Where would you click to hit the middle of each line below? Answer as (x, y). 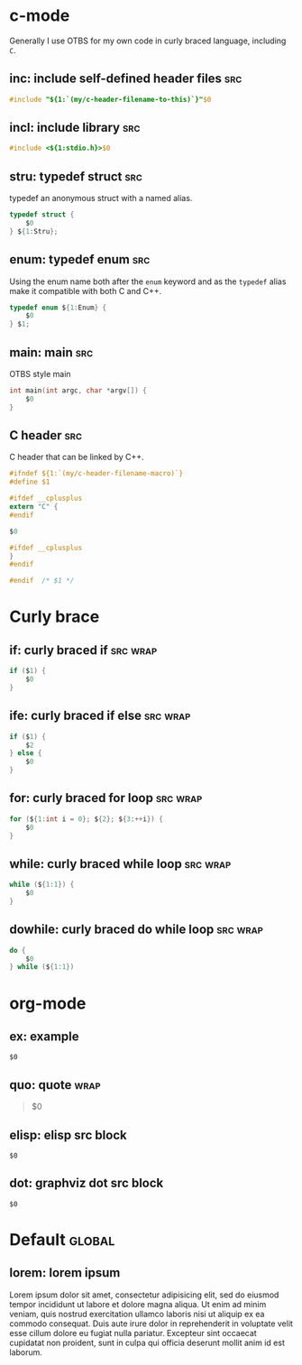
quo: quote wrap (55, 1085)
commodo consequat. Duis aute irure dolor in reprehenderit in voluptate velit (151, 1323)
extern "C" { (34, 507)
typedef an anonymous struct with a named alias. (101, 198)
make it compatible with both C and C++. (86, 291)
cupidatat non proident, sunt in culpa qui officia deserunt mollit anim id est (147, 1342)
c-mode (40, 16)
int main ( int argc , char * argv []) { (78, 391)
